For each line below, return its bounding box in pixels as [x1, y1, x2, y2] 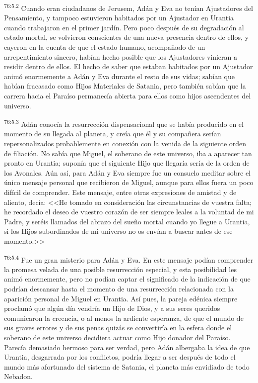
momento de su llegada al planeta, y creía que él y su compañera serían [4, 128, 221, 139]
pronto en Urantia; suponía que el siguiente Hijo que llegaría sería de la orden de [4, 158, 250, 168]
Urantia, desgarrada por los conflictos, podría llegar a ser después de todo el [4, 352, 236, 362]
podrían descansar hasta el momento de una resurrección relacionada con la [4, 284, 234, 293]
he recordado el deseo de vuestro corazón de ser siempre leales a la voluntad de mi [4, 206, 254, 217]
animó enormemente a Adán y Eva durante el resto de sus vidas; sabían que [4, 71, 235, 81]
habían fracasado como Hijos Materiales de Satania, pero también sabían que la [4, 81, 246, 91]
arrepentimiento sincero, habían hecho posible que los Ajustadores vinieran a [4, 51, 237, 62]
